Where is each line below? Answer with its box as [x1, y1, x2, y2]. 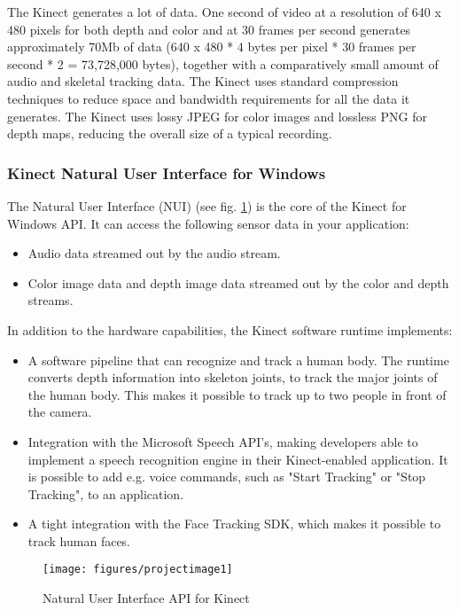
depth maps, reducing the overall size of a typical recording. [7, 124, 332, 143]
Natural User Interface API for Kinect [43, 589, 250, 607]
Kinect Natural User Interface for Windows [7, 161, 326, 184]
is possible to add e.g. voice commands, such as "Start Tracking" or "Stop [27, 467, 426, 486]
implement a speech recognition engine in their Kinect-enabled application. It [27, 450, 448, 468]
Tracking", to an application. [27, 484, 184, 503]
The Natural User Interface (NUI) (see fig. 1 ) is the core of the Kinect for [7, 196, 407, 215]
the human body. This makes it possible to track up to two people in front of [27, 385, 447, 403]
